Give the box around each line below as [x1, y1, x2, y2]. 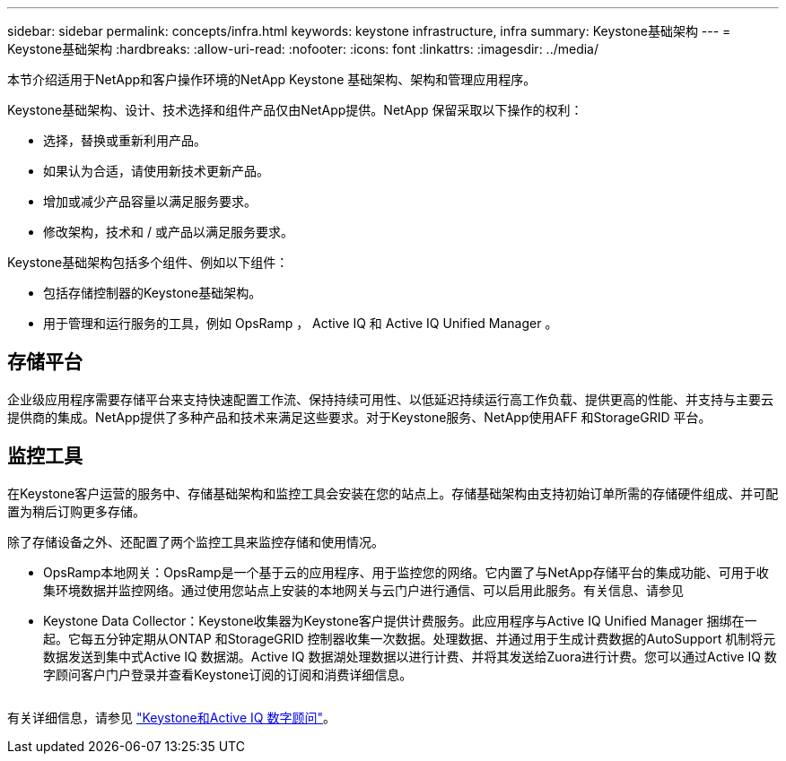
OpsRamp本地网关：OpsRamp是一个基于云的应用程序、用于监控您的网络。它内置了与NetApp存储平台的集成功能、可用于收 [43, 564, 769, 580]
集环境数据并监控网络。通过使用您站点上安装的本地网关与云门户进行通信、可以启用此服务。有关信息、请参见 [43, 582, 684, 598]
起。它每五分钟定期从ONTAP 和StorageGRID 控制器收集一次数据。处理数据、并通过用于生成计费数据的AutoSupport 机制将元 [43, 630, 776, 646]
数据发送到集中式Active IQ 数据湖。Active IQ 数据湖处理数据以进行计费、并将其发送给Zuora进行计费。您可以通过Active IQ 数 [43, 648, 777, 664]
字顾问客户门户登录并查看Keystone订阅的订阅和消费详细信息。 [43, 666, 413, 682]
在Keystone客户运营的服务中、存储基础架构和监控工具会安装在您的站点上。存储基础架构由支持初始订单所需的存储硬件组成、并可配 [7, 485, 779, 501]
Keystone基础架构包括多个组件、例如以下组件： [7, 255, 289, 270]
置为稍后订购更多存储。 [7, 503, 145, 519]
